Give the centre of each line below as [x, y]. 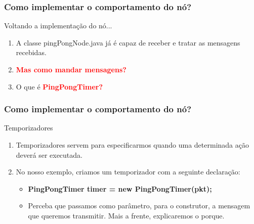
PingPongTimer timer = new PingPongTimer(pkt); [120, 188]
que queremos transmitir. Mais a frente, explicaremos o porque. [126, 215]
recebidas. [31, 52]
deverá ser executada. [49, 154]
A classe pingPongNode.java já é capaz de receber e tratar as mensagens [128, 42]
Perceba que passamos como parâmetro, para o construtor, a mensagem [139, 206]
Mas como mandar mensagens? [71, 69]
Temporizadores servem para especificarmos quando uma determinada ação [132, 145]
